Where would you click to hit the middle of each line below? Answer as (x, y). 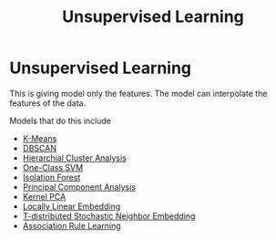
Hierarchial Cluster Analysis (75, 158)
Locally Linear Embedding (72, 206)
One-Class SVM (53, 167)
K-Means (40, 138)
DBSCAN (40, 148)
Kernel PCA (44, 196)
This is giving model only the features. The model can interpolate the (138, 93)
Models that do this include (61, 120)
